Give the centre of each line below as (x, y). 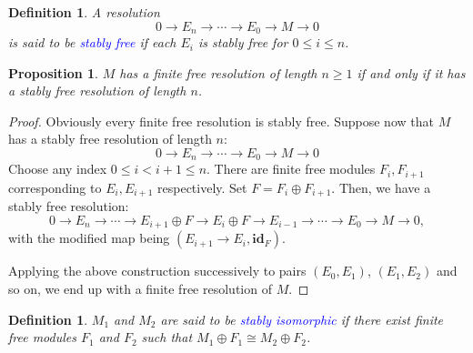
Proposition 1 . (53, 72)
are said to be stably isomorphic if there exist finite (302, 319)
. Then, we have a (381, 187)
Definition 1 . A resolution (84, 12)
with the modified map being (89, 238)
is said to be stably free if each (92, 42)
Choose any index (58, 169)
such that (167, 337)
